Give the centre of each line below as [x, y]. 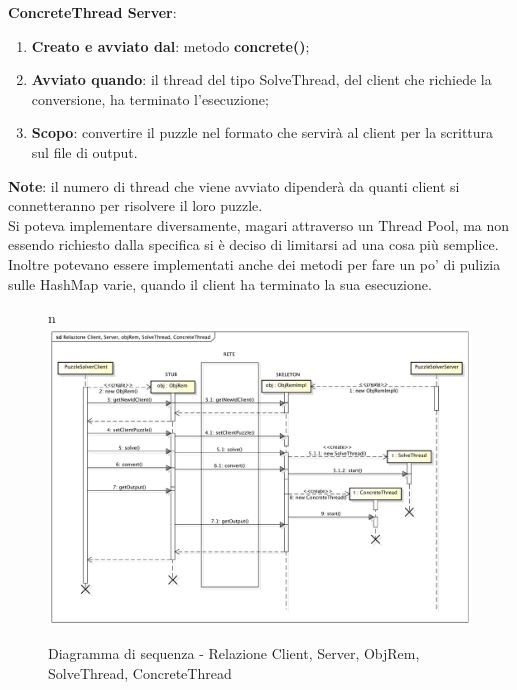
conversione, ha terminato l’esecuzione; [150, 98]
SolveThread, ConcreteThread [140, 673]
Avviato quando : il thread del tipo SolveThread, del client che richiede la [261, 79]
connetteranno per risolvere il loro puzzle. [135, 205]
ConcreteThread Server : [92, 12]
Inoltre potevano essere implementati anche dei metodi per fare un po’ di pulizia [254, 263]
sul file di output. [84, 151]
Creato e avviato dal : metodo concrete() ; [170, 45]
